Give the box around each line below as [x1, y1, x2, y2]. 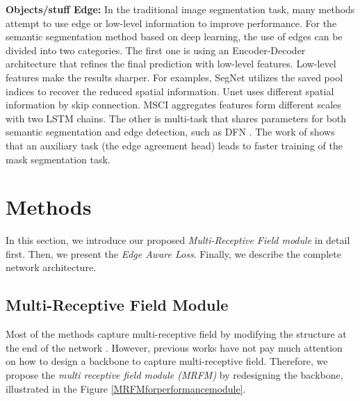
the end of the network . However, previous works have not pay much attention [6, 340, 343, 354]
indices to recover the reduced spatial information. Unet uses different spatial [6, 83, 334, 98]
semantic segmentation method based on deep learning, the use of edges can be [6, 29, 343, 44]
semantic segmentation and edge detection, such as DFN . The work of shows [6, 124, 335, 139]
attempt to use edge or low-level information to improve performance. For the [6, 15, 337, 30]
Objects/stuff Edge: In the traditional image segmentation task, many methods [6, 2, 355, 16]
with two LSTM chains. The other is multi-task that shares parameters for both [6, 111, 347, 125]
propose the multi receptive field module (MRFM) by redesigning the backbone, [6, 368, 343, 382]
